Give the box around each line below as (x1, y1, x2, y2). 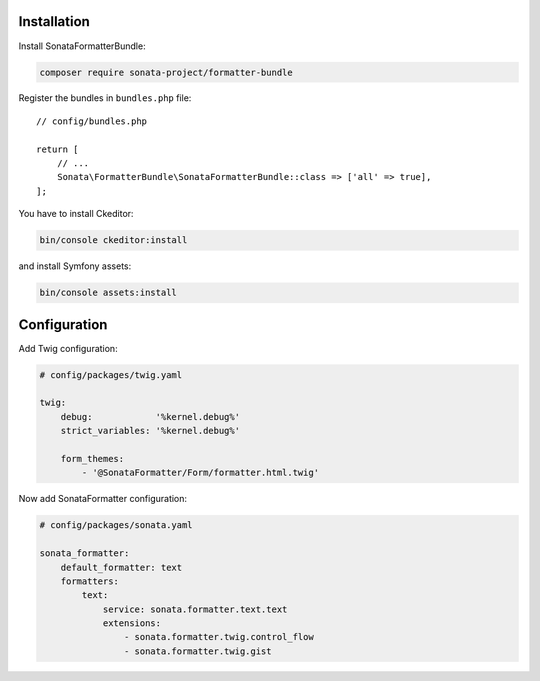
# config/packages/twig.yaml (39, 369, 183, 380)
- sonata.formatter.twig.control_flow (123, 631, 314, 643)
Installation (18, 13, 90, 30)
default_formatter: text (60, 561, 183, 573)
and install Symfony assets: (18, 260, 132, 272)
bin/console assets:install (39, 287, 177, 299)
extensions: (102, 618, 162, 629)
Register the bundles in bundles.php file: (18, 92, 192, 104)
